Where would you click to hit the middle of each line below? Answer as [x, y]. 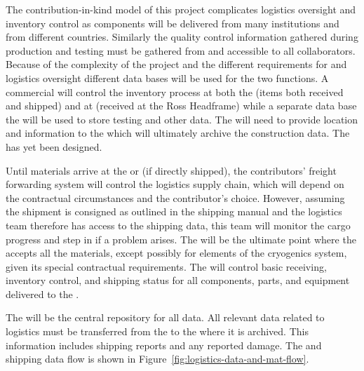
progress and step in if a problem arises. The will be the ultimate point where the [181, 239]
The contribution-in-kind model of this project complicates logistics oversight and [181, 9]
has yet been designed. [54, 146]
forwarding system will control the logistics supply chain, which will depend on [175, 184]
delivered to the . [42, 294]
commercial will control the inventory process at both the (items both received [175, 92]
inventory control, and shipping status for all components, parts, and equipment [178, 280]
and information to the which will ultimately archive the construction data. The [178, 133]
